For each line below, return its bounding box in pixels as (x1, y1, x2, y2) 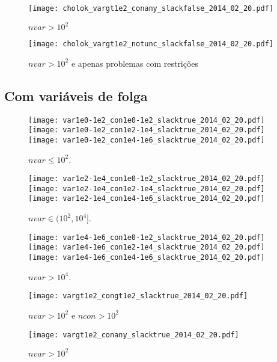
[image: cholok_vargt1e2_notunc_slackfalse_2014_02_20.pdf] (28, 40, 274, 49)
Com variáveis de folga (4, 86, 148, 105)
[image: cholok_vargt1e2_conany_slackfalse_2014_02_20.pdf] (28, 4, 274, 13)
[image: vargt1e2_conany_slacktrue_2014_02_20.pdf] (28, 330, 239, 339)
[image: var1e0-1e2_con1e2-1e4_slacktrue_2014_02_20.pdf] (28, 126, 265, 135)
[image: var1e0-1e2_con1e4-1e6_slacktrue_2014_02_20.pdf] (28, 135, 265, 144)
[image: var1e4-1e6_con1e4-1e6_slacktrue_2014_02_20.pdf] (28, 253, 265, 262)
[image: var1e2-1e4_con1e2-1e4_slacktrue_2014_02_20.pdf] (28, 184, 265, 193)
